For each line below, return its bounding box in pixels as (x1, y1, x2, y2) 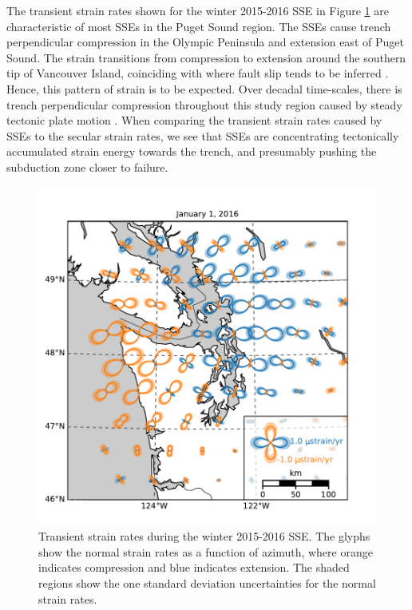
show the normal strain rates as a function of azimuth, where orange (38, 543, 373, 560)
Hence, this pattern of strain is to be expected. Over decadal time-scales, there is (6, 80, 402, 97)
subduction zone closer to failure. (6, 158, 168, 175)
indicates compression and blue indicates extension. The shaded (38, 559, 350, 576)
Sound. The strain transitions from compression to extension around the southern (6, 49, 406, 65)
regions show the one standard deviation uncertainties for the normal (38, 574, 376, 591)
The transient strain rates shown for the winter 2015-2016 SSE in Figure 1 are (6, 2, 389, 18)
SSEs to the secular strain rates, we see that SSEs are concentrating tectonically (6, 127, 399, 144)
